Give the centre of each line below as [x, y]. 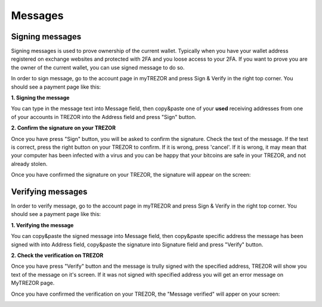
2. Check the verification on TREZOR [57, 255]
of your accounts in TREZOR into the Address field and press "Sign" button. [104, 117]
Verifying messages [49, 191]
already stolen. [29, 164]
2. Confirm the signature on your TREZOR [64, 128]
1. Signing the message [40, 98]
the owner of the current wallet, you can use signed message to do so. [98, 67]
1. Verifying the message [42, 225]
